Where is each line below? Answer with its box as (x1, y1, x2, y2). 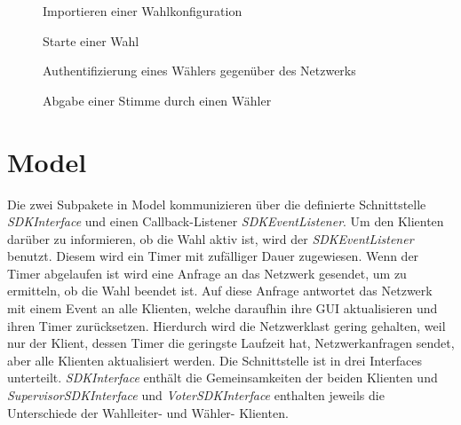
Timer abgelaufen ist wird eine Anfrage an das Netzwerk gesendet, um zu (7, 264, 407, 282)
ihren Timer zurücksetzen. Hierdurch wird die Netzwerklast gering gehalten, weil (7, 316, 446, 334)
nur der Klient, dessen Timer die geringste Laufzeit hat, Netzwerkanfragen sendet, (7, 334, 455, 352)
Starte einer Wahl (43, 31, 139, 50)
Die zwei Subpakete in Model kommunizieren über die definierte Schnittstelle (7, 194, 426, 213)
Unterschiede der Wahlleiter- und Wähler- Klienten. (7, 403, 289, 421)
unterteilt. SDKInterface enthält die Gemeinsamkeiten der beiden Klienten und (7, 368, 438, 387)
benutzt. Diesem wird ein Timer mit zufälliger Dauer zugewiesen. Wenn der (7, 247, 419, 265)
